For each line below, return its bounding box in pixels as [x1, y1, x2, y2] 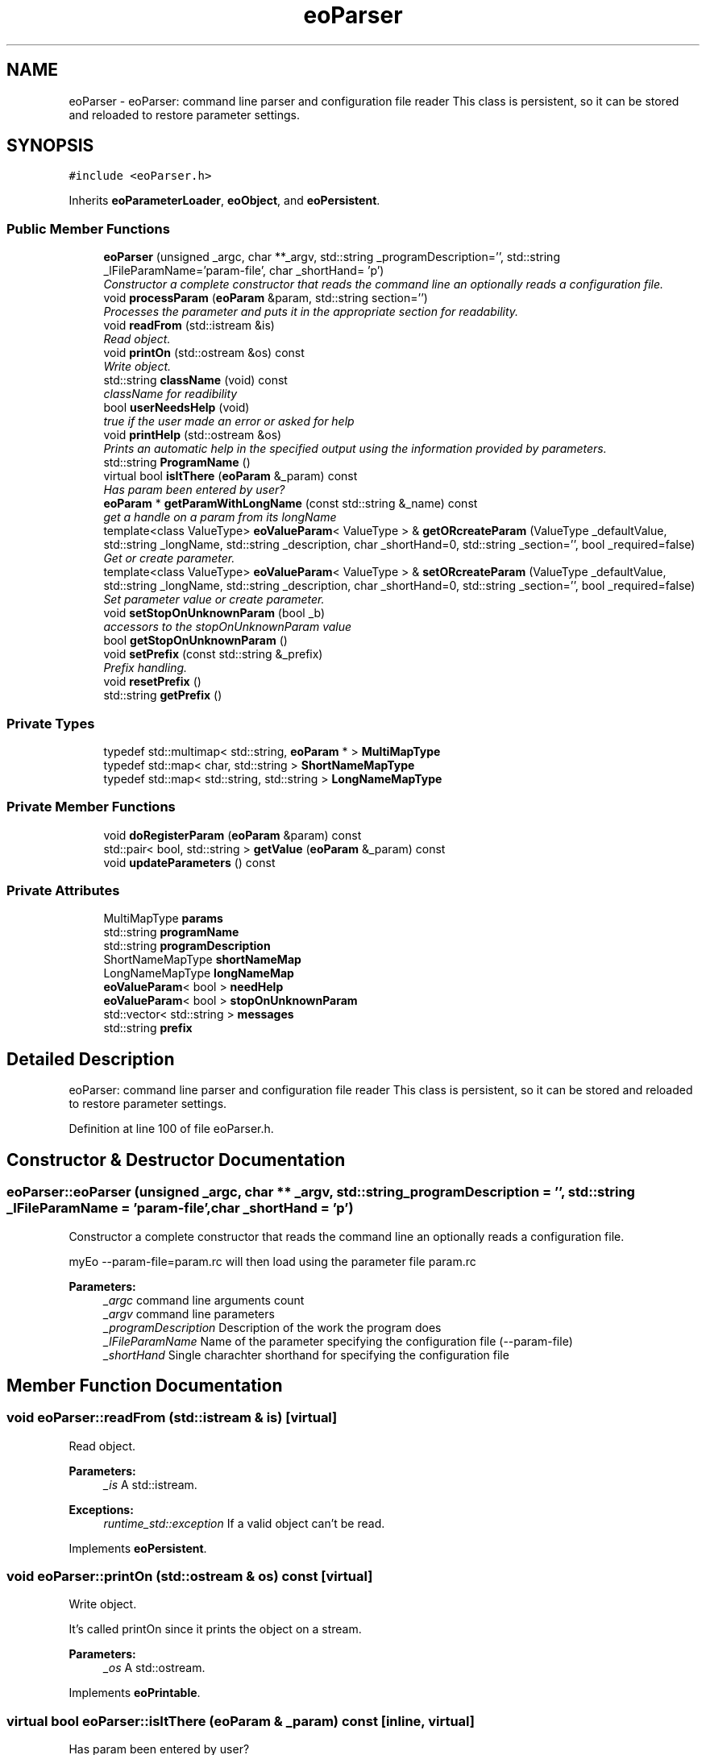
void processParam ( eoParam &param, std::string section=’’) [103, 291, 428, 305]
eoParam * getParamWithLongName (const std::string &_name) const [103, 496, 478, 511]
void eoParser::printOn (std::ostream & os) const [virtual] [6, 1568, 373, 1585]
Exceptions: [69, 1502, 134, 1516]
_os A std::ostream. [103, 1661, 206, 1675]
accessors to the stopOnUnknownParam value [103, 620, 352, 634]
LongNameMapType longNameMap [103, 966, 294, 981]
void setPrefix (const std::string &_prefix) [103, 647, 323, 662]
